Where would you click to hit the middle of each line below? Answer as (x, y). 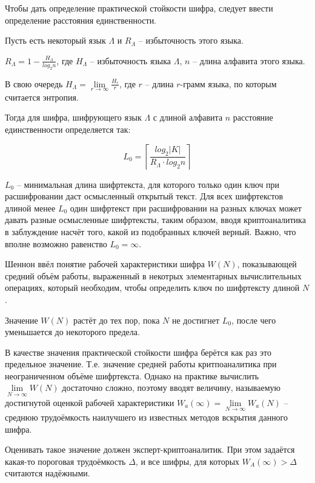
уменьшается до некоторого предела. (72, 332)
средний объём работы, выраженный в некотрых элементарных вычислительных (153, 275)
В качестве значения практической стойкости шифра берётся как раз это (138, 352)
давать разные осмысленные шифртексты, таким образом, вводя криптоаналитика (155, 220)
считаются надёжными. (48, 473)
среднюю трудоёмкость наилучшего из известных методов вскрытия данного (147, 417)
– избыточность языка (131, 60)
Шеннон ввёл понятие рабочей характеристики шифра (105, 264)
